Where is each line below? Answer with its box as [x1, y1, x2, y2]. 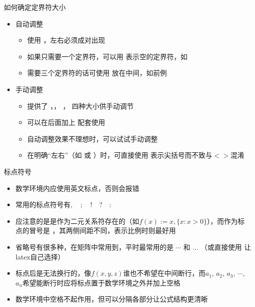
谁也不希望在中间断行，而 [123, 268, 206, 278]
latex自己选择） [15, 251, 65, 261]
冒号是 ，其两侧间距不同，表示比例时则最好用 [29, 225, 176, 236]
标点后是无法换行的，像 [15, 268, 91, 278]
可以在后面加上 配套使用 [27, 117, 105, 127]
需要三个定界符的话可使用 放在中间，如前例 [27, 68, 167, 78]
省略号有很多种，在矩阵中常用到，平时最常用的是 [15, 241, 174, 252]
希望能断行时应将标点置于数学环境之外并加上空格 [22, 277, 180, 287]
